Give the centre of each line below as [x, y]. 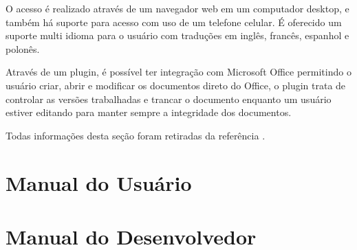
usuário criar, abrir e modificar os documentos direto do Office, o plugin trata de [176, 85]
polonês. [23, 48]
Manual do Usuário [99, 182]
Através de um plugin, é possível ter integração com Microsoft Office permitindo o [178, 72]
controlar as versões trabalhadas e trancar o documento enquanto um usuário [169, 99]
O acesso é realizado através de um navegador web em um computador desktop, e [177, 8]
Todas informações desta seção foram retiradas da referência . [136, 135]
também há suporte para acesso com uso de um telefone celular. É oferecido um [174, 22]
